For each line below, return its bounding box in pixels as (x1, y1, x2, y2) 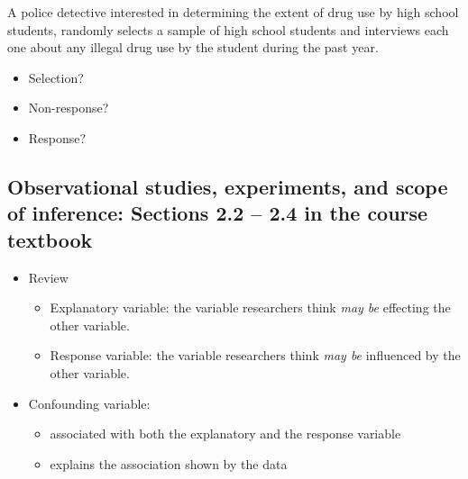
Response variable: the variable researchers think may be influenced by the (50, 346, 461, 365)
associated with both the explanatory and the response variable (50, 424, 401, 443)
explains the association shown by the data (50, 454, 288, 473)
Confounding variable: (28, 393, 151, 412)
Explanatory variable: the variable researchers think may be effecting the (50, 298, 451, 317)
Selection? (28, 68, 84, 86)
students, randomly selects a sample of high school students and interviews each (7, 20, 449, 39)
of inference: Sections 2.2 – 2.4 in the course (7, 199, 428, 227)
